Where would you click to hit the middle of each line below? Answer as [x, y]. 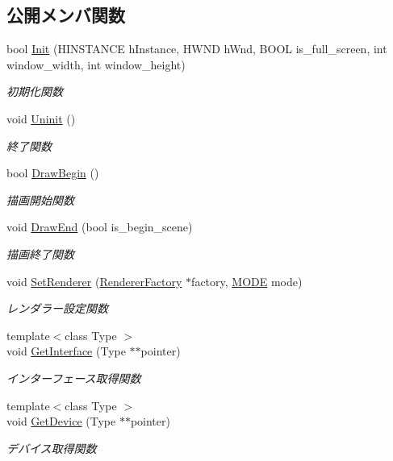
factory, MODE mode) [247, 281]
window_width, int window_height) [96, 64]
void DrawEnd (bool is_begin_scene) [100, 227]
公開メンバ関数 [66, 15]
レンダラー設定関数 [57, 308]
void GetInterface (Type [66, 351]
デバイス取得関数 [52, 448]
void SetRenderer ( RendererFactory [94, 281]
